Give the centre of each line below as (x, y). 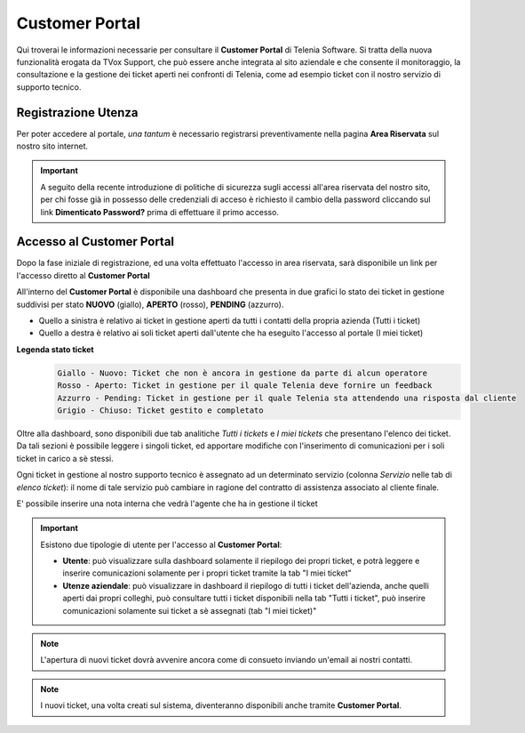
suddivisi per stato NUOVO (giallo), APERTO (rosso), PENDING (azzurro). (150, 304)
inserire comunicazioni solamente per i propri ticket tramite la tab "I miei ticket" (207, 573)
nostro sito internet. (52, 146)
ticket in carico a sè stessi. (65, 458)
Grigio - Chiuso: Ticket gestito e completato (160, 410)
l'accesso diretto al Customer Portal (83, 275)
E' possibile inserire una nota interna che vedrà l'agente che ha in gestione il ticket (167, 503)
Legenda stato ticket (55, 349)
